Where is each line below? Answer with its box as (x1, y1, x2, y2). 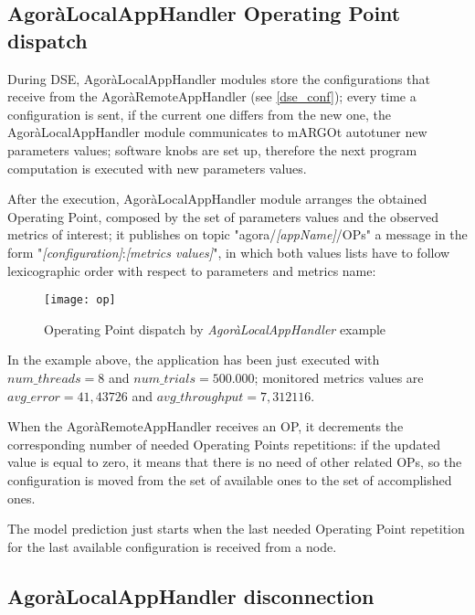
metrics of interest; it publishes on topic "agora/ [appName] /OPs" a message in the (7, 225, 468, 244)
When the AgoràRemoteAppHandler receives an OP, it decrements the (7, 417, 404, 436)
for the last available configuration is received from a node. (7, 536, 337, 556)
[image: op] (44, 293, 116, 307)
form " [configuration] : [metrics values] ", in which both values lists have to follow (7, 242, 450, 261)
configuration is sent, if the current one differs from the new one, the (7, 104, 392, 123)
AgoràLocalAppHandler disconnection (7, 581, 375, 610)
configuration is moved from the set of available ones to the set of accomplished (7, 470, 452, 489)
